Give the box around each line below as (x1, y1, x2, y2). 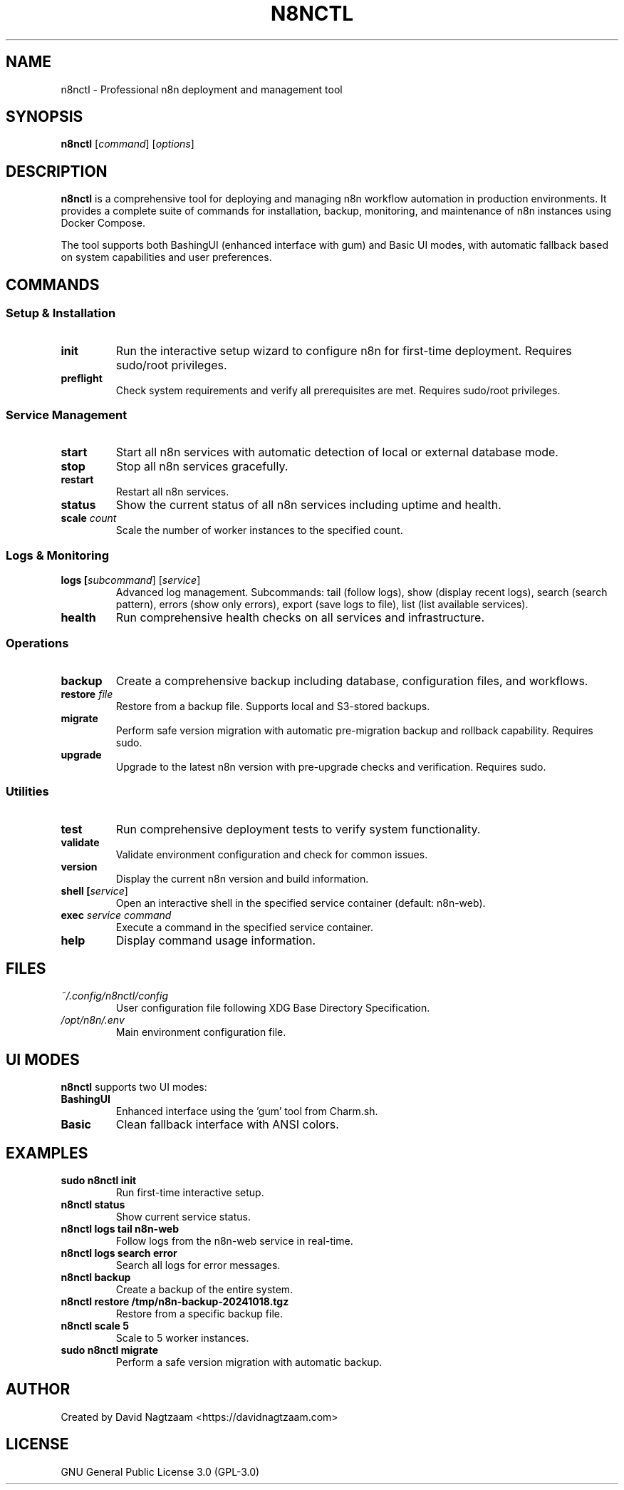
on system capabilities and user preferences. (61, 251, 272, 264)
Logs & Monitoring (6, 548, 109, 562)
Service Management (6, 407, 128, 422)
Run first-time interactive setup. (115, 1186, 264, 1199)
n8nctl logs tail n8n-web (61, 1223, 180, 1235)
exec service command (61, 908, 172, 921)
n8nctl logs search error (61, 1247, 177, 1260)
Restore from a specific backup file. (115, 1307, 283, 1320)
